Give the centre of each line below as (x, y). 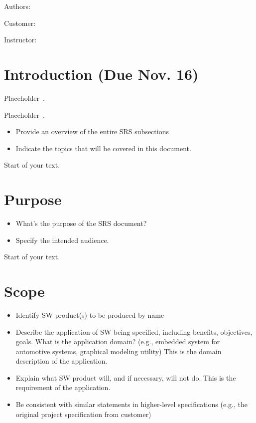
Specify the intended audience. (62, 240)
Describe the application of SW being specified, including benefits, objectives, (134, 331)
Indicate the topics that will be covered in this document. (103, 148)
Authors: (17, 6)
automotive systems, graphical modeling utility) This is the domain (119, 351)
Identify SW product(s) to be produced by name (90, 315)
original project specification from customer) (83, 414)
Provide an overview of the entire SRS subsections (92, 131)
